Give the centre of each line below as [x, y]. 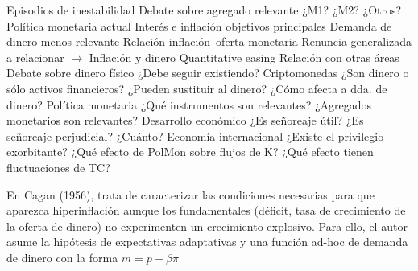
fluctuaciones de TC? [58, 167]
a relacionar [35, 57]
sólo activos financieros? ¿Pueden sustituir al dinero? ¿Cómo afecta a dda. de [197, 88]
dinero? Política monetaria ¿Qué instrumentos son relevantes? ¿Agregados [189, 104]
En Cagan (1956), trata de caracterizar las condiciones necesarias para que [190, 194]
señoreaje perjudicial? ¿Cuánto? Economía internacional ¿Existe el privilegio [195, 135]
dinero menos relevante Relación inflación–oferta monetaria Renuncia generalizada [209, 41]
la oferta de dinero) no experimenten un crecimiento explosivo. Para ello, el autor [207, 226]
